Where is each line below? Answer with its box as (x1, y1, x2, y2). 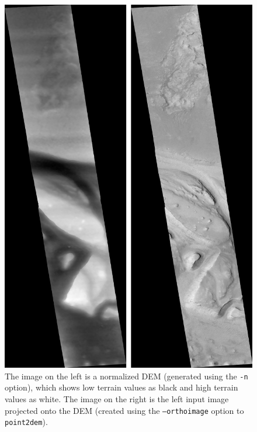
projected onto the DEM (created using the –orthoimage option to (5, 404, 244, 416)
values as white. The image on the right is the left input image (5, 393, 229, 405)
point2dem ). (5, 416, 48, 428)
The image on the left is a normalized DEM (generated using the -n (5, 369, 248, 382)
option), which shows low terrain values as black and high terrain (5, 381, 238, 393)
